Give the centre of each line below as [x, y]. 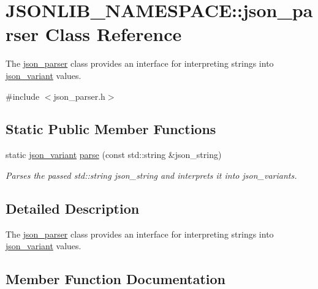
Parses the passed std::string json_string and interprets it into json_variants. [151, 175]
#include [23, 96]
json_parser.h [79, 96]
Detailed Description [73, 208]
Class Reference [113, 34]
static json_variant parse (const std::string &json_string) [114, 155]
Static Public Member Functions [111, 129]
